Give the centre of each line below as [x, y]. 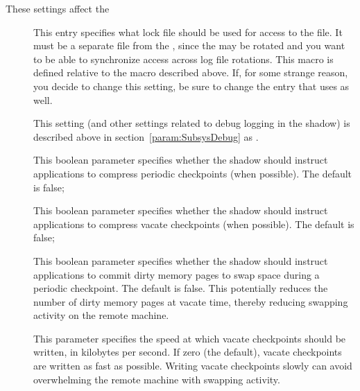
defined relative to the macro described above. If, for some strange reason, [191, 72]
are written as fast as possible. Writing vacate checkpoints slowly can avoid [193, 366]
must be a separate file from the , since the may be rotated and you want [189, 45]
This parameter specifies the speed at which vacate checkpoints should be [190, 338]
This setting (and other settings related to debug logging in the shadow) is [192, 123]
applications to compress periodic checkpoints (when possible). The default [193, 173]
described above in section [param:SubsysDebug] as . [146, 136]
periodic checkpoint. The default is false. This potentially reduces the [181, 288]
